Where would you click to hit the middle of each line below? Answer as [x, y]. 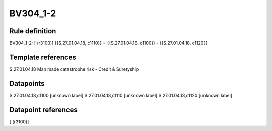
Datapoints [27, 84]
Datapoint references [44, 110]
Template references [43, 57]
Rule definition [33, 31]
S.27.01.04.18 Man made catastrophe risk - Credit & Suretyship [74, 69]
